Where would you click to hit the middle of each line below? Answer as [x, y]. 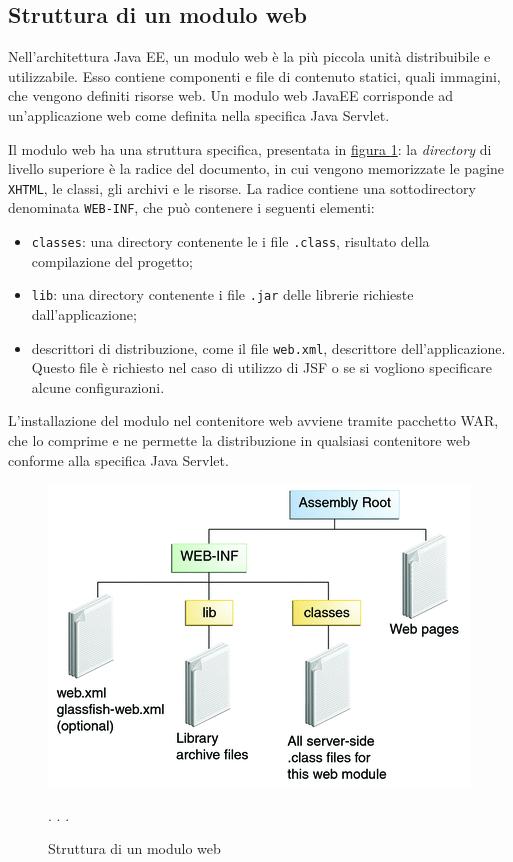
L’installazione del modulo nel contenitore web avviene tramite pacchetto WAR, [253, 420]
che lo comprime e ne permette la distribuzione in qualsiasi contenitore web [239, 440]
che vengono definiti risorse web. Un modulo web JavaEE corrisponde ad [231, 95]
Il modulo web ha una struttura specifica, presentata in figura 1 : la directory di [250, 148]
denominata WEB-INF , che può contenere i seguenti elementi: [191, 207]
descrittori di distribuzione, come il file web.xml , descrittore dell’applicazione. [268, 347]
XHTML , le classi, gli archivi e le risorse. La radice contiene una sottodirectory [242, 187]
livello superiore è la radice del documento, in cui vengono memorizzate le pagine [256, 168]
